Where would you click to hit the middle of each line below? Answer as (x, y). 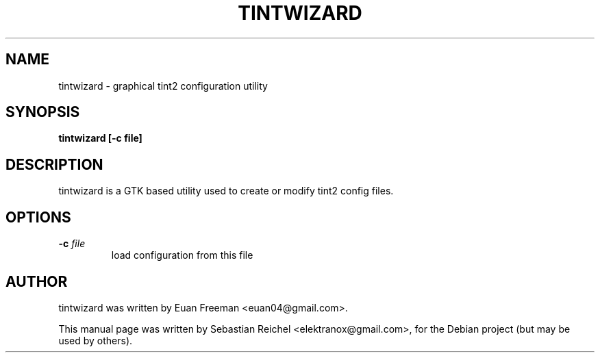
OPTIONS (38, 217)
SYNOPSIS (43, 112)
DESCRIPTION (54, 164)
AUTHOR (37, 281)
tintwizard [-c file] (100, 138)
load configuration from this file (182, 255)
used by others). (96, 340)
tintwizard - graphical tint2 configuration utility (163, 86)
